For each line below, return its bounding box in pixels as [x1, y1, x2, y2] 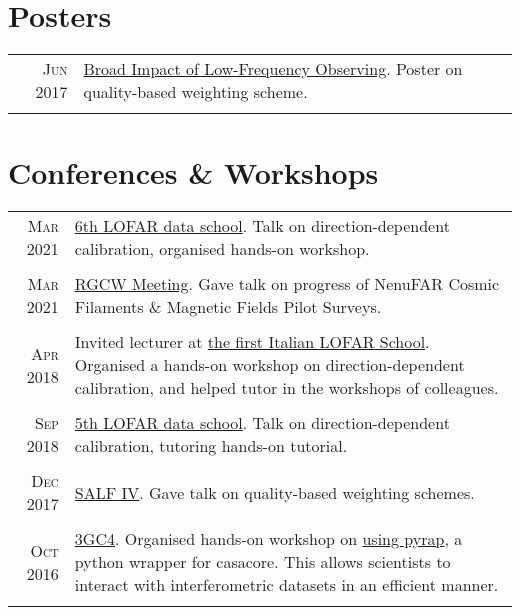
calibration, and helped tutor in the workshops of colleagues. [74, 376, 499, 400]
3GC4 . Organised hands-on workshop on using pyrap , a [74, 527, 463, 551]
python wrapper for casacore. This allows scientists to [74, 550, 451, 574]
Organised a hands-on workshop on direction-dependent [74, 353, 465, 377]
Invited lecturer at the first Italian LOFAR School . [74, 330, 430, 354]
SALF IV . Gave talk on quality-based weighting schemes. [74, 480, 475, 504]
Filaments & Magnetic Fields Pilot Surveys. [74, 295, 382, 319]
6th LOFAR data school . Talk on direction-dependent [74, 214, 450, 238]
